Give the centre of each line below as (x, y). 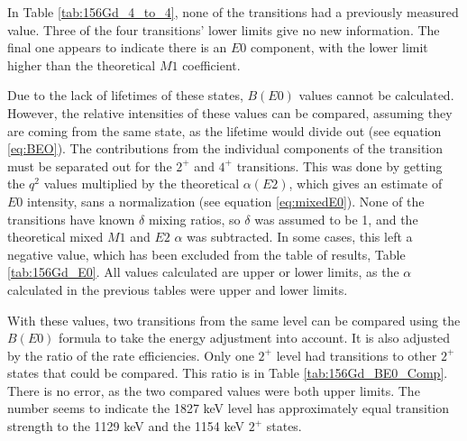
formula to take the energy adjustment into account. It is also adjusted (255, 338)
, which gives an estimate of (366, 184)
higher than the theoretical (82, 64)
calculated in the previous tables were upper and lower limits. (178, 289)
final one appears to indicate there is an (117, 47)
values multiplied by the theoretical (142, 184)
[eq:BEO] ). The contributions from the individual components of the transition (225, 148)
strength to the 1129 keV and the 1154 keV (126, 426)
